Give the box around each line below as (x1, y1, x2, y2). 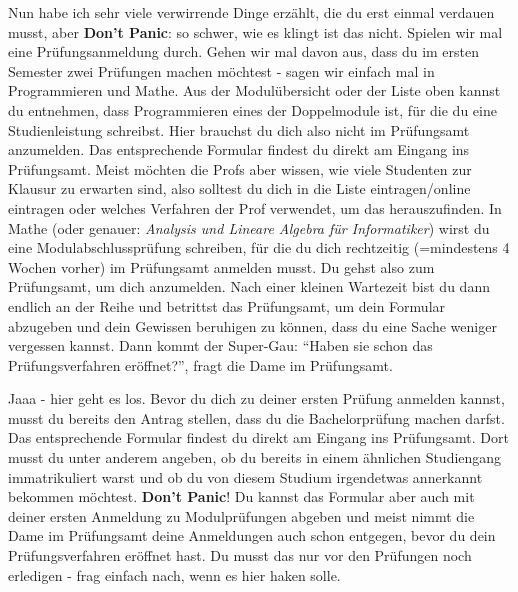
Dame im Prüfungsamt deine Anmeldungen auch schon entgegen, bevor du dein (8, 525, 496, 546)
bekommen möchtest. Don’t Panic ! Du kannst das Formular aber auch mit (8, 486, 475, 507)
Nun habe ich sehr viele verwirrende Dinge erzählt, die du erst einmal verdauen (8, 2, 495, 22)
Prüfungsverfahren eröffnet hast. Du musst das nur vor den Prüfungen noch (8, 545, 472, 566)
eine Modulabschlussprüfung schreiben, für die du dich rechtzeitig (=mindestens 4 (8, 237, 510, 258)
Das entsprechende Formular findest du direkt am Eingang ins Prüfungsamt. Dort (8, 427, 509, 448)
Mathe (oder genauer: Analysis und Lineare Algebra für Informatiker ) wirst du (8, 217, 490, 238)
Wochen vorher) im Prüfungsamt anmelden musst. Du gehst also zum (8, 256, 435, 277)
